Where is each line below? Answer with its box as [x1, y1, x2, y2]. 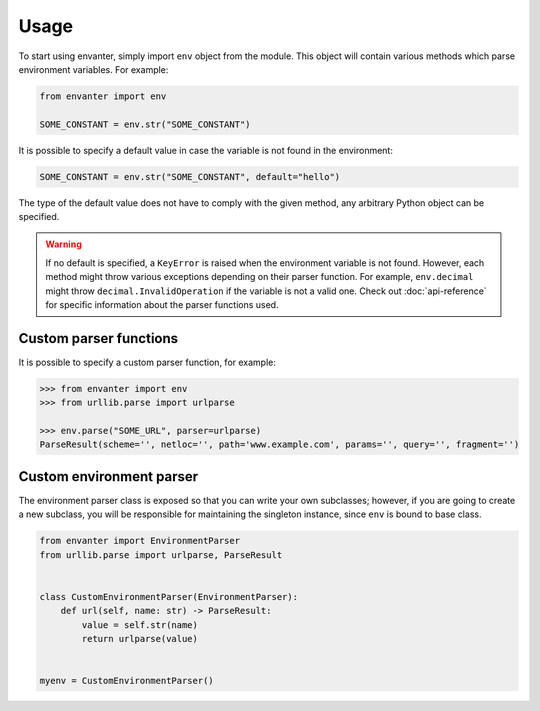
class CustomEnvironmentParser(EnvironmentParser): [39, 591, 299, 602]
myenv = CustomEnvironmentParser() [39, 675, 214, 687]
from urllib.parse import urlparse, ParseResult [39, 549, 283, 560]
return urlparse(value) [81, 633, 199, 645]
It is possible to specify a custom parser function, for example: [18, 356, 277, 368]
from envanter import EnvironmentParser [39, 535, 240, 547]
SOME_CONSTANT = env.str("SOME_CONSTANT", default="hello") [39, 171, 341, 182]
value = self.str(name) [81, 619, 199, 630]
